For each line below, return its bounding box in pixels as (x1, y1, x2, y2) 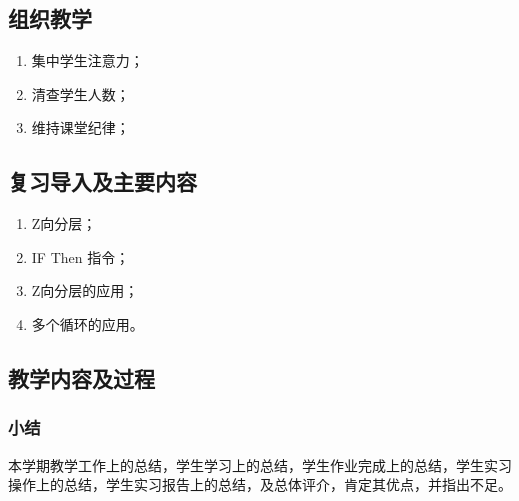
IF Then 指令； (31, 246, 130, 267)
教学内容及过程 (8, 362, 155, 393)
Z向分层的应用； (31, 280, 139, 301)
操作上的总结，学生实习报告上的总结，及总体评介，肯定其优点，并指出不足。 (8, 474, 512, 495)
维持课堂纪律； (31, 117, 130, 138)
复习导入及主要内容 (8, 166, 197, 197)
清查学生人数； (31, 83, 130, 104)
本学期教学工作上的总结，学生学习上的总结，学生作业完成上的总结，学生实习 (8, 454, 512, 475)
